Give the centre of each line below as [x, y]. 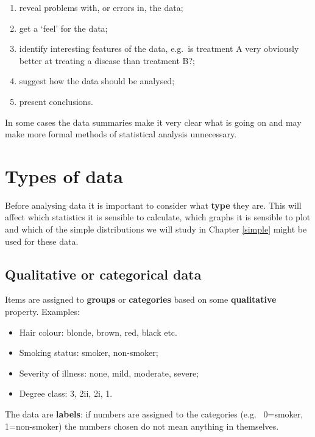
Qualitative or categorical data [103, 274]
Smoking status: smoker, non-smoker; [89, 352]
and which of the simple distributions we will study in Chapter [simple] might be [156, 229]
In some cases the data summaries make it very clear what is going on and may [153, 122]
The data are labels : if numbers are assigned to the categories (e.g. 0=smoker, [154, 414]
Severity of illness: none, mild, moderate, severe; [109, 373]
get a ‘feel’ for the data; [63, 28]
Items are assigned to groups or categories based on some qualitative [141, 299]
